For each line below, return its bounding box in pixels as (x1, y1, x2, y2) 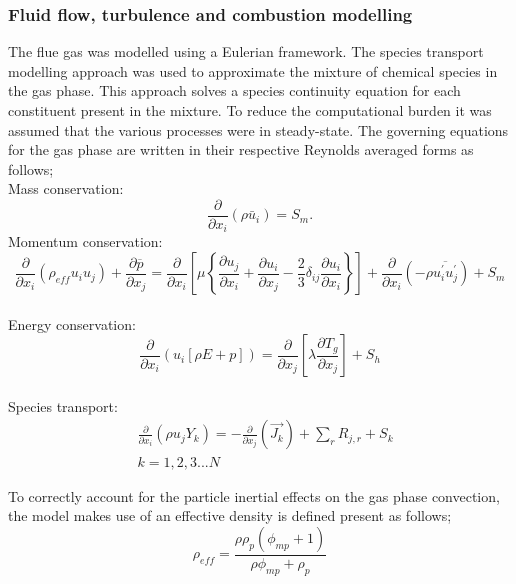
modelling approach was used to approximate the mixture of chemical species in (8, 60, 498, 81)
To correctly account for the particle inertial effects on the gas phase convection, (8, 485, 500, 506)
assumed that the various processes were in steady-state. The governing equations (8, 119, 509, 140)
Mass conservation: (8, 178, 124, 199)
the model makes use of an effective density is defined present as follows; (8, 505, 452, 526)
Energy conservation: (8, 313, 136, 334)
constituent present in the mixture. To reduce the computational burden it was (8, 100, 492, 120)
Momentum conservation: (8, 231, 163, 252)
